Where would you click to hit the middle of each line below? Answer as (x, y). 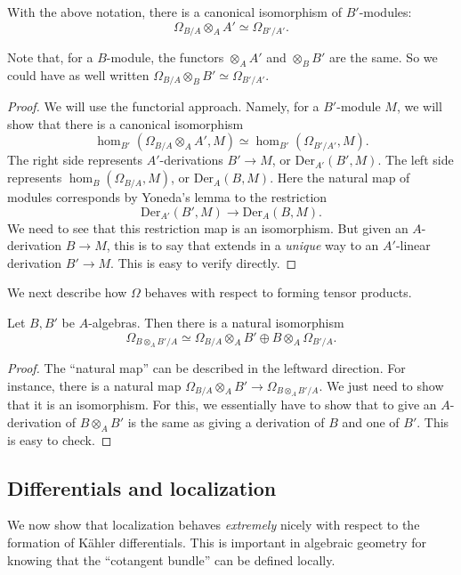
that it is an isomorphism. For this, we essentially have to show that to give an (222, 405)
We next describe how (67, 292)
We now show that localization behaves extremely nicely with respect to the (214, 525)
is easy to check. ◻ (60, 439)
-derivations (191, 160)
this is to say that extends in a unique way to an (247, 245)
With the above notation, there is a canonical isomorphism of (174, 12)
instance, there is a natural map (94, 385)
